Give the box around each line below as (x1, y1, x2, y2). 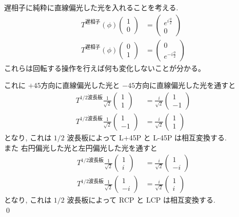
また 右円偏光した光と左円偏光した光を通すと (4, 142, 157, 153)
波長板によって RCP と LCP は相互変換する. (67, 194, 215, 205)
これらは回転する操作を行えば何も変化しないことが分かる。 (4, 62, 205, 73)
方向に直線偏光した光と (41, 80, 120, 91)
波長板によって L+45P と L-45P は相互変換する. (67, 132, 227, 142)
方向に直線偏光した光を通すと (135, 80, 236, 91)
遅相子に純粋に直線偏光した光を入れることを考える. (4, 2, 178, 12)
